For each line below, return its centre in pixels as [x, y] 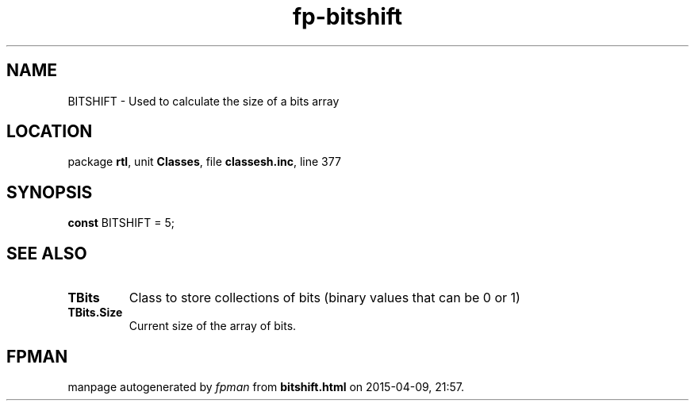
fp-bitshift [347, 17]
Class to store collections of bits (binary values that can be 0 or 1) [324, 298]
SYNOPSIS [50, 192]
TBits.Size [95, 313]
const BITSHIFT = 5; [121, 223]
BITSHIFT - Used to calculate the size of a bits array [204, 101]
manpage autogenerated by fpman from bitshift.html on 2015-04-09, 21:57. [266, 386]
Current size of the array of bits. [213, 326]
